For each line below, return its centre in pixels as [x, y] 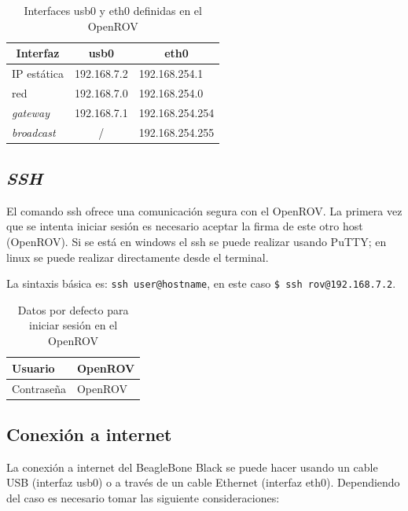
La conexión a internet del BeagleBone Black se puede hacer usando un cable [192, 467]
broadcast [34, 132]
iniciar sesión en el [74, 325]
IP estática [38, 74]
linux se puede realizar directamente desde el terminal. [138, 257]
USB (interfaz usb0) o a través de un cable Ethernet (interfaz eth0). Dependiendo [203, 482]
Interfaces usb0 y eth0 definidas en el [113, 10]
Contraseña [39, 388]
